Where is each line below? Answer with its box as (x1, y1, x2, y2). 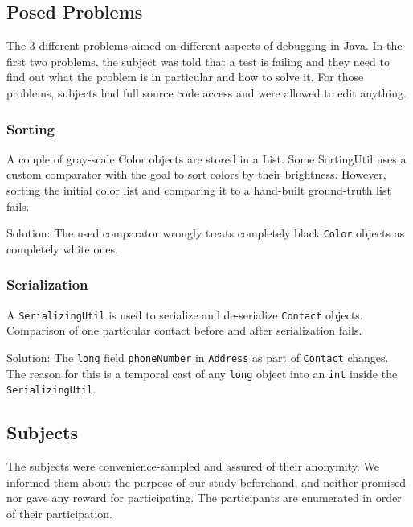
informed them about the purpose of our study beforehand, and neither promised (6, 473, 407, 490)
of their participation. (6, 504, 112, 521)
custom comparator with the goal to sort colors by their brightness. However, (6, 166, 386, 183)
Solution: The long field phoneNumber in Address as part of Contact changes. (6, 348, 389, 365)
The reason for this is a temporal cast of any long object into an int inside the (6, 364, 398, 381)
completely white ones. (6, 240, 118, 257)
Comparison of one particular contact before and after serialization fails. (6, 322, 362, 339)
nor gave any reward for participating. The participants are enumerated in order (6, 489, 402, 506)
